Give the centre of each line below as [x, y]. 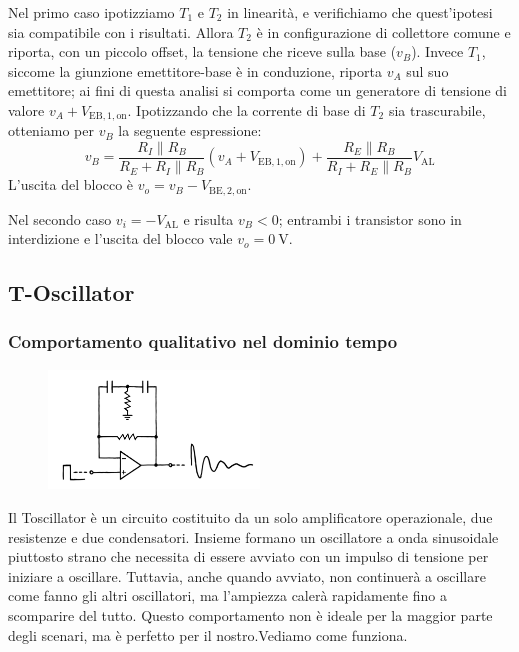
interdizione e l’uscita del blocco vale [120, 238]
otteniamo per [51, 130]
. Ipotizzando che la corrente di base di [246, 109]
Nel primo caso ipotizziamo [91, 12]
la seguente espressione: [190, 130]
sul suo [427, 70]
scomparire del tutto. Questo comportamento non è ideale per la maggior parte [250, 614]
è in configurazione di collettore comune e [383, 31]
